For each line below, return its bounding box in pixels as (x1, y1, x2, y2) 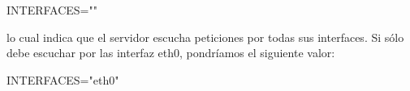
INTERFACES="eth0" (6, 71, 119, 88)
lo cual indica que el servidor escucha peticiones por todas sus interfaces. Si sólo (6, 28, 404, 45)
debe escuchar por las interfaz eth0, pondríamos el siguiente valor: (6, 44, 335, 61)
